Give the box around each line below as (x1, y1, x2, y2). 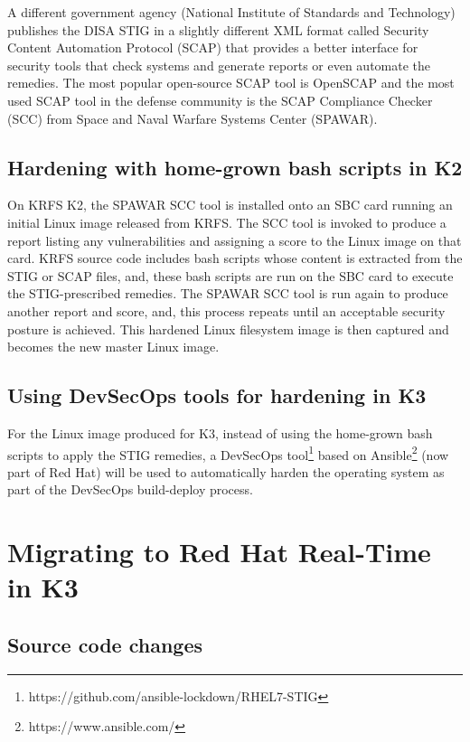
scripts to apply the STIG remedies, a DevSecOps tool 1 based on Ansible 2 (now (7, 442, 449, 464)
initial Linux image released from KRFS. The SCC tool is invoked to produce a (7, 212, 446, 231)
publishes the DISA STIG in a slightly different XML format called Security (7, 20, 429, 39)
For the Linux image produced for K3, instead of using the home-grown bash (7, 423, 433, 442)
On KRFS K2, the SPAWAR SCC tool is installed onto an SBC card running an (7, 195, 453, 214)
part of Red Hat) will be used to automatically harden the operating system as (7, 462, 445, 481)
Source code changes (7, 630, 203, 658)
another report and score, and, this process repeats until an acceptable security (7, 301, 446, 320)
